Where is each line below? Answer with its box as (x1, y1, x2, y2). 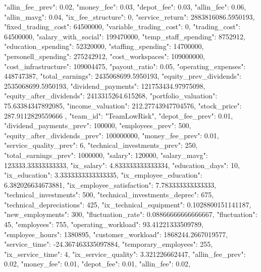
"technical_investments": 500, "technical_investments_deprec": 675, (4, 189, 214, 200)
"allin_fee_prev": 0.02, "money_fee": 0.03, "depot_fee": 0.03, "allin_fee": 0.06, (4, 2, 246, 12)
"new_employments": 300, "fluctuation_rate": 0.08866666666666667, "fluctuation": (4, 209, 257, 220)
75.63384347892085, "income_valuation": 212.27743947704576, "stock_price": (4, 100, 242, 111)
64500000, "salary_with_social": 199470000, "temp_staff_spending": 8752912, (4, 31, 245, 41)
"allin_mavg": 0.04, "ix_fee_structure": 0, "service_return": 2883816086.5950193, (4, 11, 255, 22)
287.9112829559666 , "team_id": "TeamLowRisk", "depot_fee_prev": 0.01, (4, 110, 233, 121)
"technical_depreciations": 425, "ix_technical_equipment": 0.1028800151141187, (4, 199, 251, 209)
